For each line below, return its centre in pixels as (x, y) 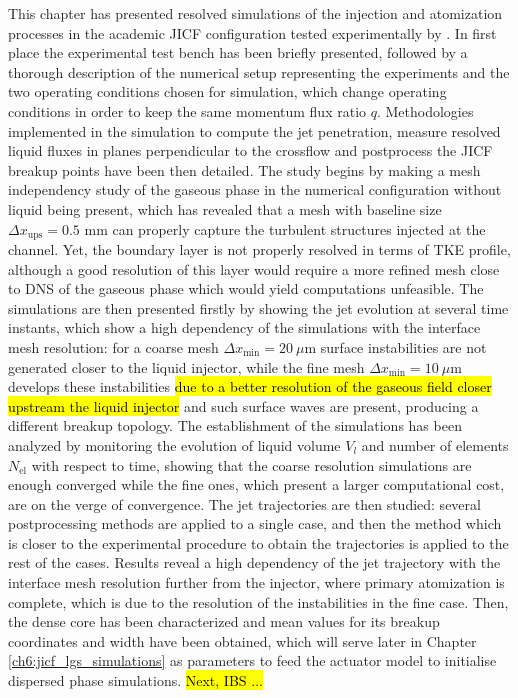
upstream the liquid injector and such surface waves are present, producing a (243, 405)
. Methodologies (425, 110)
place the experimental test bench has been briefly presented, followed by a (238, 52)
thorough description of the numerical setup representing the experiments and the (259, 71)
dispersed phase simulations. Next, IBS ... (135, 680)
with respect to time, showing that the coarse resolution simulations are (251, 464)
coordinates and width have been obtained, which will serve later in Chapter (242, 640)
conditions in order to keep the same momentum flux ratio (187, 110)
